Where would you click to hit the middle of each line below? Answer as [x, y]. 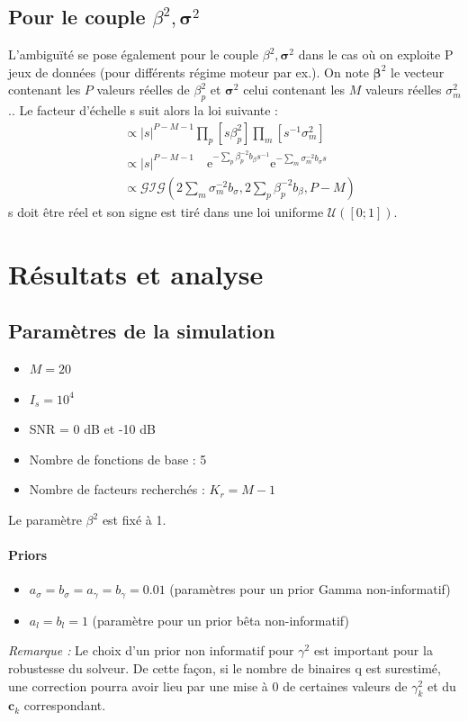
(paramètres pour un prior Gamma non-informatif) [310, 589]
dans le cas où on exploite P [376, 54]
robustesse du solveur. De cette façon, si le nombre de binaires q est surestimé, [225, 668]
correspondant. [65, 705]
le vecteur [417, 72]
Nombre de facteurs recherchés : [117, 489]
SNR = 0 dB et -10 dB [92, 429]
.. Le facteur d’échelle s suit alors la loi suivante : [143, 110]
